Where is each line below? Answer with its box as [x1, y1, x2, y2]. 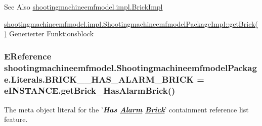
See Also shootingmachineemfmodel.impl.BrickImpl [4, 2, 163, 12]
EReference [4, 49, 52, 62]
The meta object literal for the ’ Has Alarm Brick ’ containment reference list [4, 104, 249, 114]
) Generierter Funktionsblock [4, 28, 94, 39]
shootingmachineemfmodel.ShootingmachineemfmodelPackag [4, 61, 257, 74]
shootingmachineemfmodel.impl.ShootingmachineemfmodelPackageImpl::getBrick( [4, 18, 258, 29]
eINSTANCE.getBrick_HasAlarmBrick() [4, 84, 176, 97]
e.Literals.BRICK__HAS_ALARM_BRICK [4, 73, 194, 85]
